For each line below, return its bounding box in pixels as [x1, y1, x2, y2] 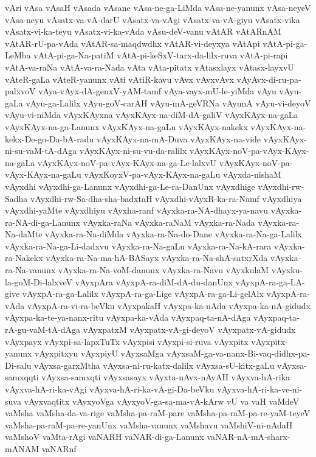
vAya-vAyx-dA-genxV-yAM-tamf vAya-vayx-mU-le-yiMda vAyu [38, 85, 276, 97]
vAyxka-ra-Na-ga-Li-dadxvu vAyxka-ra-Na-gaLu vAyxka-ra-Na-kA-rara [5, 239, 272, 252]
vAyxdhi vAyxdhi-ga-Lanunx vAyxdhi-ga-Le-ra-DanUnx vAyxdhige [5, 180, 255, 192]
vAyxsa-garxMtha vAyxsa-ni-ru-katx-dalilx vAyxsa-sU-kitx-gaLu [34, 358, 275, 371]
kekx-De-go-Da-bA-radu [5, 132, 94, 145]
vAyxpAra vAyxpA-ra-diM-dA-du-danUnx [75, 275, 233, 288]
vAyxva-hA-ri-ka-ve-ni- [217, 383, 303, 395]
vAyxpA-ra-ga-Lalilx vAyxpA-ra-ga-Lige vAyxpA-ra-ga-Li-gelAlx [22, 287, 264, 300]
